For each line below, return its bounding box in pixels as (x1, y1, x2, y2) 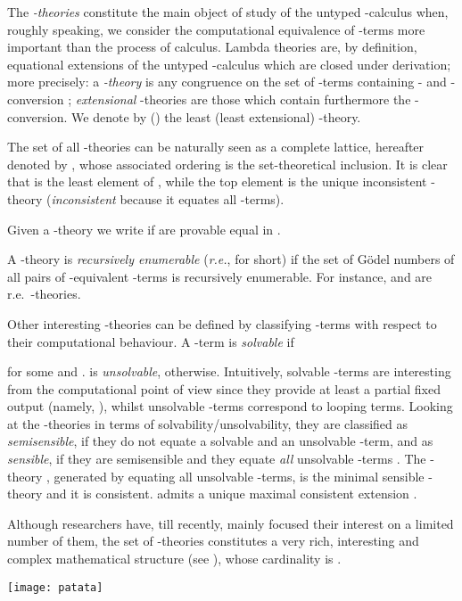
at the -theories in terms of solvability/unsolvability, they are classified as (7, 414, 408, 432)
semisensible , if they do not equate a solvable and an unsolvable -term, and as (7, 432, 433, 450)
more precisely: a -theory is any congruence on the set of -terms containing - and (7, 72, 447, 91)
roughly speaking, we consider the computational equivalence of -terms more (7, 20, 425, 38)
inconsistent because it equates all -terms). (51, 189, 285, 208)
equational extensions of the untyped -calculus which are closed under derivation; (7, 54, 451, 73)
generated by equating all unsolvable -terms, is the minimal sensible (54, 466, 425, 485)
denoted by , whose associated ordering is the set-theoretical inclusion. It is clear (7, 154, 448, 173)
